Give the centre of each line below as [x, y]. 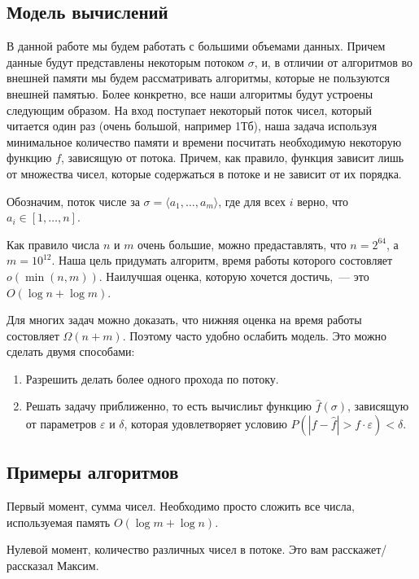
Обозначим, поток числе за [73, 201]
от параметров [61, 424]
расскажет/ [360, 549]
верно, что [323, 201]
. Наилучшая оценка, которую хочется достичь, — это [234, 276]
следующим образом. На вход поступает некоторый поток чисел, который [189, 110]
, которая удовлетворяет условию [205, 424]
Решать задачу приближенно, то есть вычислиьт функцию [168, 406]
